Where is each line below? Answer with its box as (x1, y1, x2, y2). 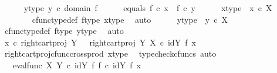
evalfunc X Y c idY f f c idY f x (12, 58, 141, 71)
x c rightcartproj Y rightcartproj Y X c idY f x (4, 36, 196, 48)
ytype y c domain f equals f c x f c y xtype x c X (23, 2, 272, 13)
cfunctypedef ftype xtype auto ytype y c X (32, 13, 228, 25)
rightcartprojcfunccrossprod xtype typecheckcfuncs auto (4, 47, 217, 60)
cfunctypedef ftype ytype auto (4, 25, 124, 37)
